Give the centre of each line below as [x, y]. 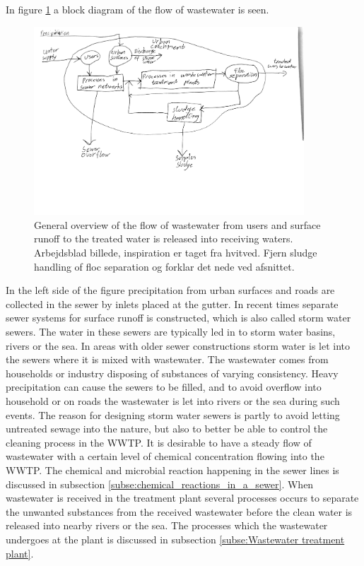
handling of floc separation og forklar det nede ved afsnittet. [164, 266]
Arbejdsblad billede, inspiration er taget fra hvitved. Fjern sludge [176, 253]
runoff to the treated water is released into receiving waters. [164, 238]
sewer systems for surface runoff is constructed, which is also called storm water [178, 318]
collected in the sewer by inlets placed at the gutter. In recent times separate [172, 303]
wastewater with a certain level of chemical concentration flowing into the [165, 456]
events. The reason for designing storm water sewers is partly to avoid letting [173, 414]
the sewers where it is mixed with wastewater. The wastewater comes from [167, 359]
